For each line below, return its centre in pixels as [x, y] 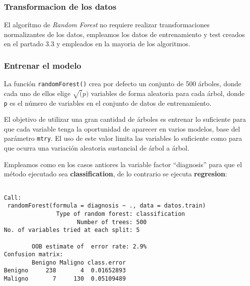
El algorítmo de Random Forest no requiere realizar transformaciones [107, 25]
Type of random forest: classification [121, 214]
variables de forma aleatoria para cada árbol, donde [168, 93]
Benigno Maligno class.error [79, 262]
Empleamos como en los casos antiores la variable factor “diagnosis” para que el [123, 164]
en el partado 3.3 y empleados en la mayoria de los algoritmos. [97, 44]
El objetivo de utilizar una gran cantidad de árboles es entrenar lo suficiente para [125, 119]
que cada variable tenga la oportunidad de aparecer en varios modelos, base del [122, 128]
